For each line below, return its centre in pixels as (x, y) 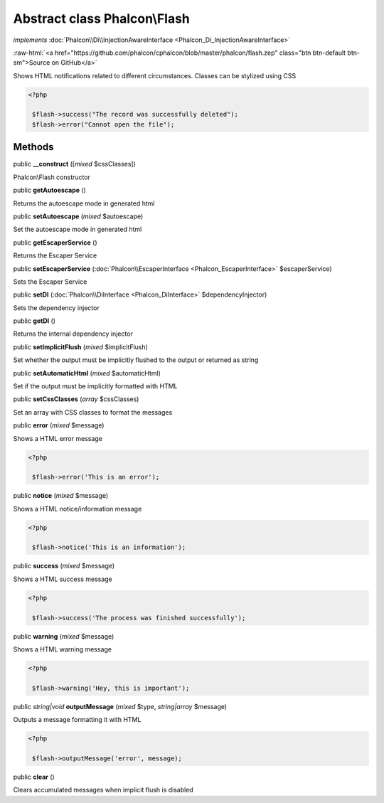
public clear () (34, 777)
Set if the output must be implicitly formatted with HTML (95, 386)
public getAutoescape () (50, 190)
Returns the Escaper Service (55, 255)
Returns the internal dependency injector (73, 334)
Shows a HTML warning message (63, 649)
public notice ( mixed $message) (61, 496)
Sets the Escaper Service (50, 282)
